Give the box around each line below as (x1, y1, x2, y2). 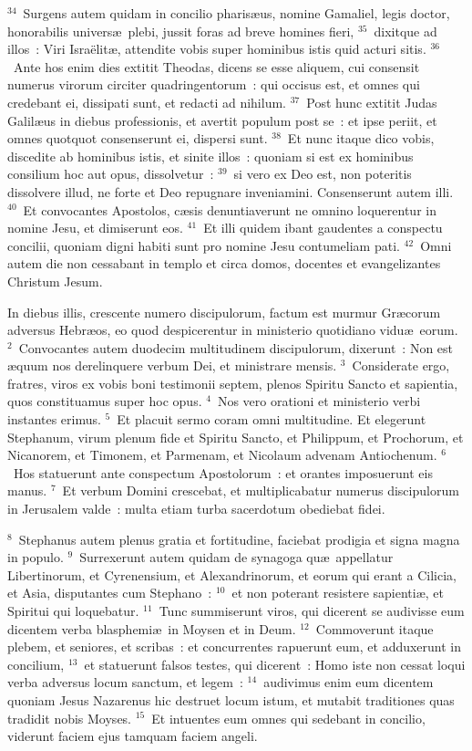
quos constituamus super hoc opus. (7, 391, 202, 411)
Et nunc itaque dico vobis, (287, 129, 435, 148)
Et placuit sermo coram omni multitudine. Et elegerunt (117, 410, 426, 429)
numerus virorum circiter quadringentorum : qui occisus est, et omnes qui (7, 75, 420, 94)
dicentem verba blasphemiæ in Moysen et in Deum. (7, 619, 296, 638)
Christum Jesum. (7, 271, 103, 290)
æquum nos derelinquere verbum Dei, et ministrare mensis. (7, 356, 337, 375)
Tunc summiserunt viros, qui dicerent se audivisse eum (159, 601, 465, 620)
